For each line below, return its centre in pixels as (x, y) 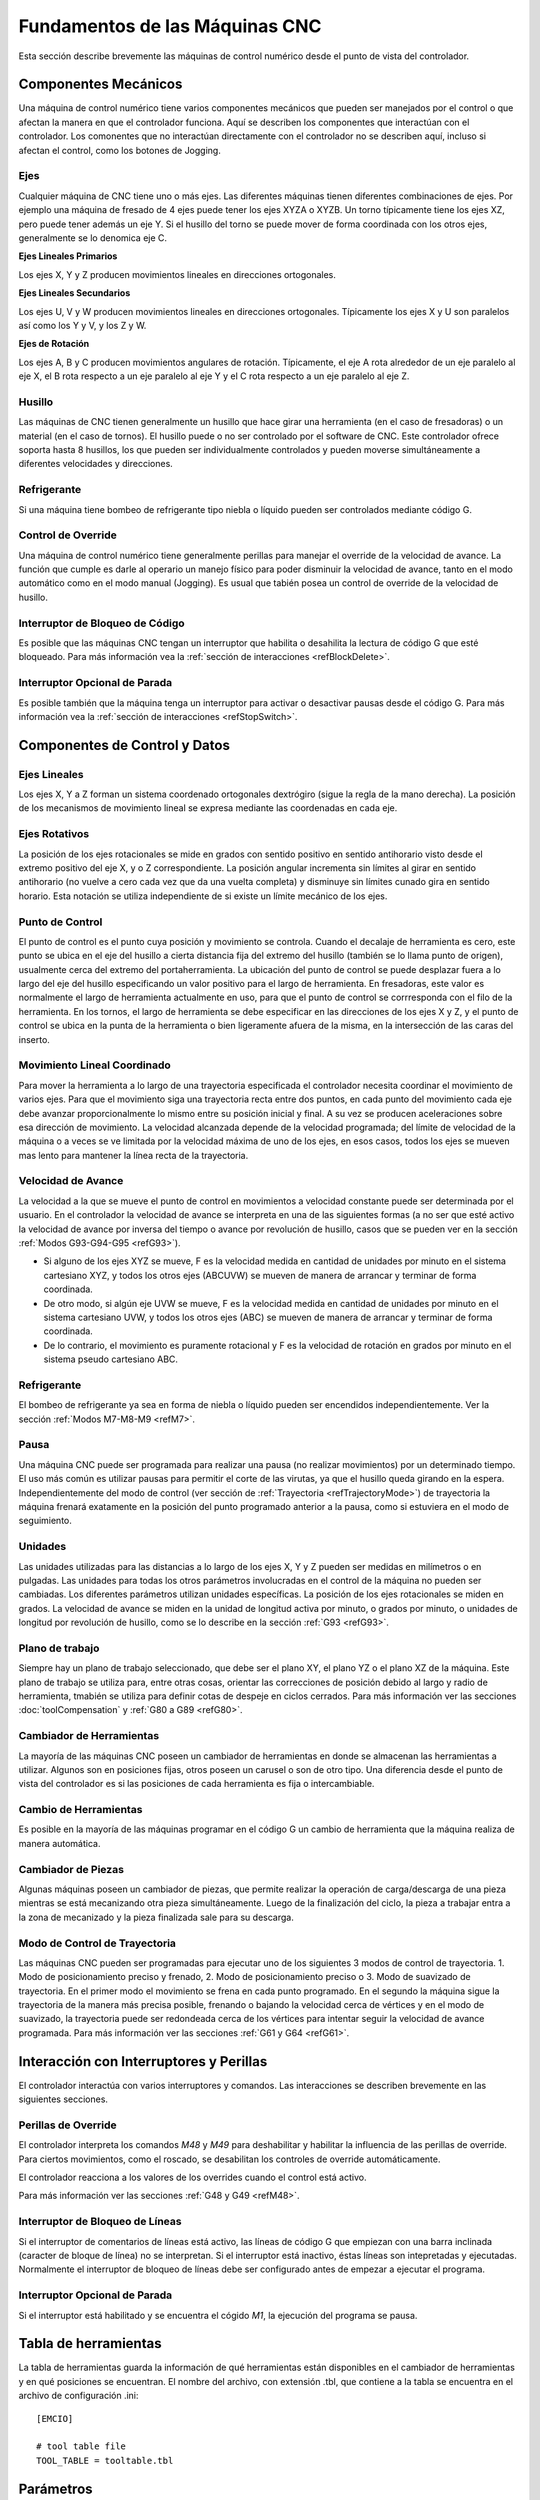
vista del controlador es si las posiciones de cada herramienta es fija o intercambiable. (196, 1784)
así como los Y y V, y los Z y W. (82, 325)
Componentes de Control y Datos (124, 745)
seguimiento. (45, 1521)
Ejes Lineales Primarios (68, 256)
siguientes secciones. (63, 2099)
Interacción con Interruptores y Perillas (143, 2061)
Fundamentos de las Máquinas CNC (170, 26)
